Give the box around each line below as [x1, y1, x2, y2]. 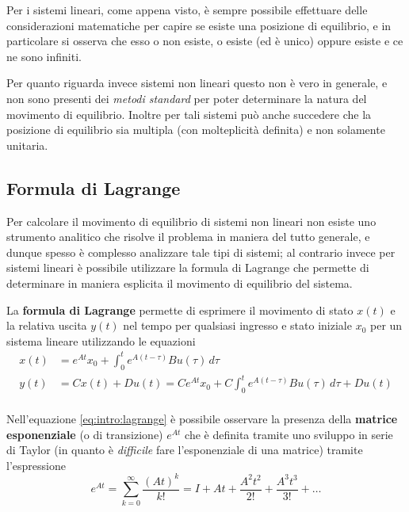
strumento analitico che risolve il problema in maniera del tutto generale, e [6, 228, 370, 245]
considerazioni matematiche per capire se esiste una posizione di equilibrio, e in [6, 17, 392, 33]
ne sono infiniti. [6, 48, 82, 64]
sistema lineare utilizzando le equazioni [6, 332, 196, 349]
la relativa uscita [6, 317, 87, 334]
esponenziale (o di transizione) [6, 426, 163, 442]
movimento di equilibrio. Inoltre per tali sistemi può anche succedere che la [6, 105, 372, 122]
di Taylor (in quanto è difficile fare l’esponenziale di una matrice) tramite [6, 441, 363, 458]
